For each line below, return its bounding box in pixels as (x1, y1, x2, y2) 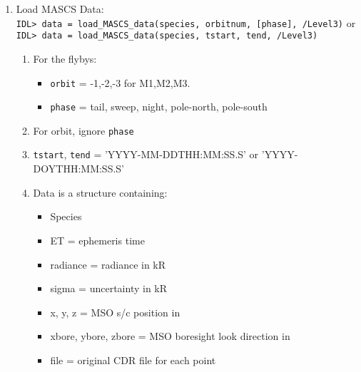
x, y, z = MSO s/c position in (50, 304, 180, 319)
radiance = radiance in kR (50, 257, 166, 272)
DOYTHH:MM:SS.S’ (33, 161, 124, 176)
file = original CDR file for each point (50, 352, 216, 367)
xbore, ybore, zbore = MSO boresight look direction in (50, 329, 290, 343)
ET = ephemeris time (50, 232, 145, 247)
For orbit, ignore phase (33, 123, 134, 138)
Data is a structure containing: (33, 185, 168, 200)
